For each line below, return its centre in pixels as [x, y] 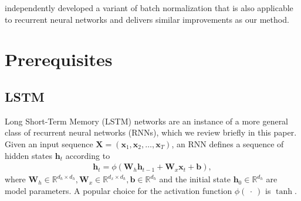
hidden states [29, 155]
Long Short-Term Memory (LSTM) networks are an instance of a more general [147, 121]
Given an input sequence [49, 143]
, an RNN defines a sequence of [228, 143]
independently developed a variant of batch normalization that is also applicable [149, 8]
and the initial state [195, 179]
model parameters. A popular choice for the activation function [119, 190]
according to [88, 155]
